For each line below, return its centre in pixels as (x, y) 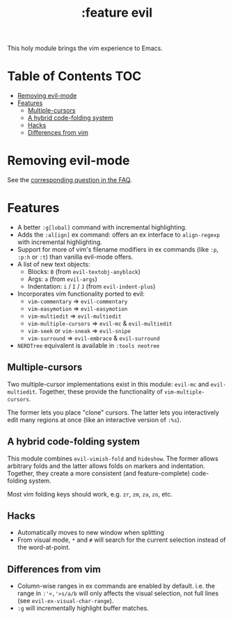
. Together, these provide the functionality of (99, 392)
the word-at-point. (44, 547)
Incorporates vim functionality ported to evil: (81, 294)
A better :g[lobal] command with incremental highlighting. (102, 227)
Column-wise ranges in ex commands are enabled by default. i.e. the (116, 586)
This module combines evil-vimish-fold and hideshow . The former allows (113, 458)
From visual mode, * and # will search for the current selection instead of (121, 540)
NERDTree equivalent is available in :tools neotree (88, 345)
